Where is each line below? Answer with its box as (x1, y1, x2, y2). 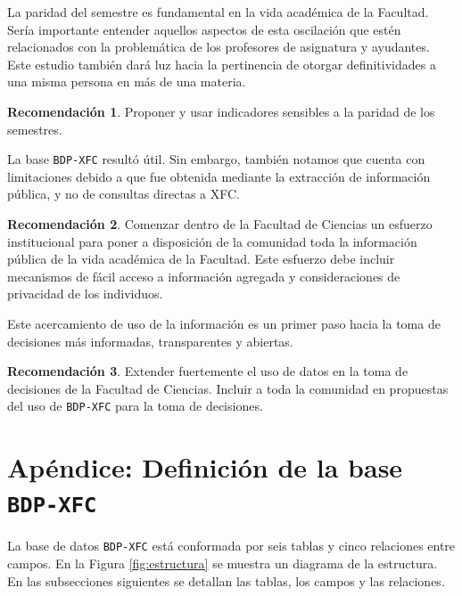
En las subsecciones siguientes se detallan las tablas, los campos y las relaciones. (7, 571, 445, 590)
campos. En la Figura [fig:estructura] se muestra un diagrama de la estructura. (7, 554, 438, 573)
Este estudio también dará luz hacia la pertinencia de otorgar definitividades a (7, 54, 436, 73)
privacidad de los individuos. (7, 284, 163, 303)
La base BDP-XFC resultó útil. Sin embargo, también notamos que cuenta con (7, 150, 425, 168)
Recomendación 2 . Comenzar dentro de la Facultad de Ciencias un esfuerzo (7, 215, 433, 233)
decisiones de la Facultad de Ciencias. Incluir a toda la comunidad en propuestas (7, 379, 449, 397)
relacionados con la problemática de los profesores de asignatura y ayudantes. (7, 37, 430, 56)
